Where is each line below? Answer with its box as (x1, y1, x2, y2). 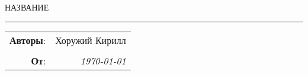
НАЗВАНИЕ (5, 1, 49, 13)
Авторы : (9, 33, 46, 47)
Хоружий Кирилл (55, 33, 126, 47)
